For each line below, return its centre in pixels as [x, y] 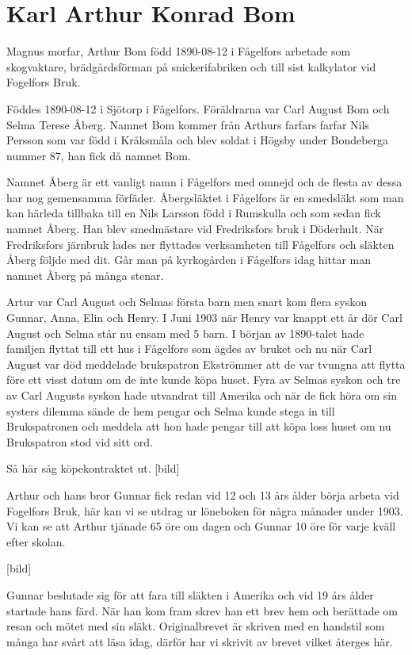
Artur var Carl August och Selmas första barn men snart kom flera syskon [187, 302]
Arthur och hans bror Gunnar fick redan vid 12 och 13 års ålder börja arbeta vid [203, 494]
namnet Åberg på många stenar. [85, 275]
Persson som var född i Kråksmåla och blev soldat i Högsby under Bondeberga [198, 140]
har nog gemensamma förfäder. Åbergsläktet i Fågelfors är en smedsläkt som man [205, 197]
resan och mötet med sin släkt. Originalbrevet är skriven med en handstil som [196, 626]
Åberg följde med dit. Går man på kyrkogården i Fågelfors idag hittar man [189, 260]
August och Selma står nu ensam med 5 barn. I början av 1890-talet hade [185, 333]
